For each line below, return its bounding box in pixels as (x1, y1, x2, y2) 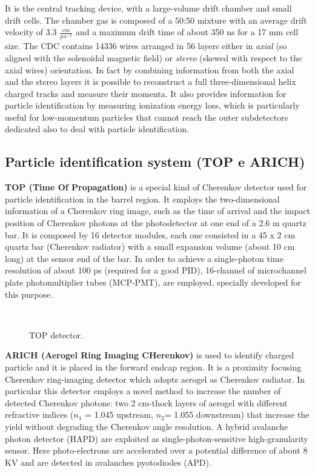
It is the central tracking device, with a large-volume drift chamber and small (5, 2, 292, 14)
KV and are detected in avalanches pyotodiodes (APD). (5, 455, 211, 468)
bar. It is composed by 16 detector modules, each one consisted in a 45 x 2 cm (5, 228, 296, 241)
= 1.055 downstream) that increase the (164, 408, 310, 421)
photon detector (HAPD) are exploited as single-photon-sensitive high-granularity (5, 432, 308, 444)
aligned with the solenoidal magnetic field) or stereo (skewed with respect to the (5, 51, 302, 64)
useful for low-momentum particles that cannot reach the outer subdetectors (5, 110, 288, 123)
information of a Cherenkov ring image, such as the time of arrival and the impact (5, 204, 310, 217)
